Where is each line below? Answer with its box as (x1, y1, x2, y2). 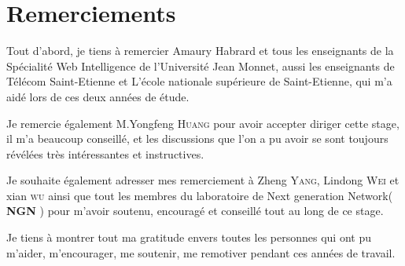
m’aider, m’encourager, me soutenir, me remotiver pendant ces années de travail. (6, 244, 396, 261)
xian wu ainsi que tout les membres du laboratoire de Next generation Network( (6, 187, 393, 203)
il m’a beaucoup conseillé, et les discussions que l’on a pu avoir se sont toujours (6, 130, 388, 147)
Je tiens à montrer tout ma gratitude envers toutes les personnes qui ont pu (6, 229, 371, 246)
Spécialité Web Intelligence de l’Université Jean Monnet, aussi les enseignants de (6, 57, 395, 74)
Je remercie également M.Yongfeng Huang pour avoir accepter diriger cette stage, (6, 115, 399, 131)
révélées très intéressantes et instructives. (6, 145, 204, 162)
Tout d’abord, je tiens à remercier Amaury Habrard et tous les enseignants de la (6, 42, 394, 59)
